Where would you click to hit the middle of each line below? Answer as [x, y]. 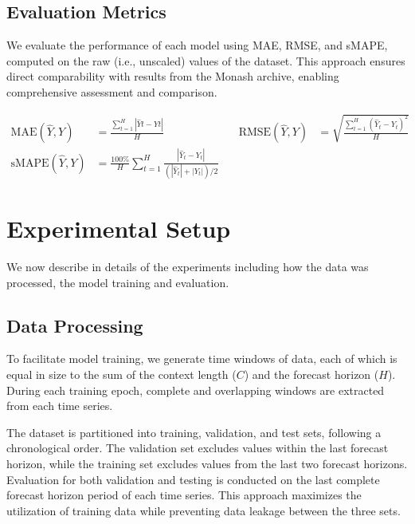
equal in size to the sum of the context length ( [121, 374]
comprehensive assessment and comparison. [112, 91]
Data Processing [75, 325]
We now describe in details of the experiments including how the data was [188, 267]
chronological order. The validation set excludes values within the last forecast [198, 448]
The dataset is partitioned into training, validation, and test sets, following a [194, 432]
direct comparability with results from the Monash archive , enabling [173, 76]
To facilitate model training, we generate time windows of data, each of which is [202, 359]
